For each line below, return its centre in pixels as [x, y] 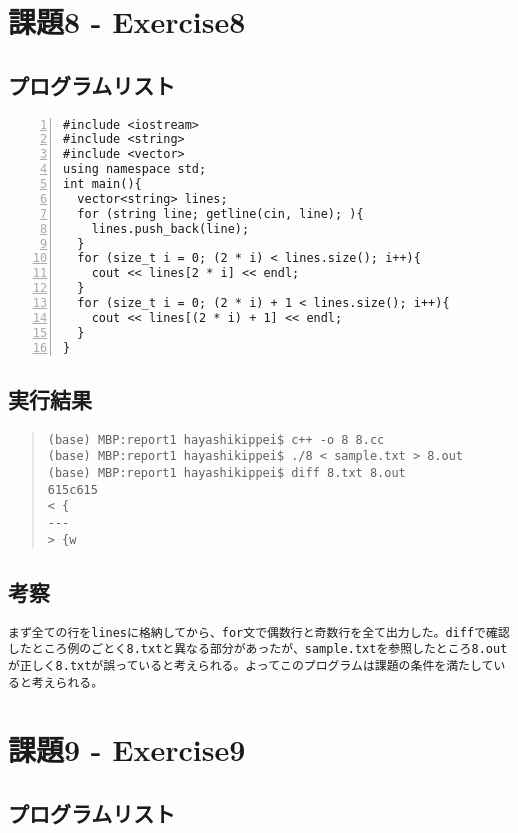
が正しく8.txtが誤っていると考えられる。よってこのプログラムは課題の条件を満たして [251, 665]
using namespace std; [135, 169]
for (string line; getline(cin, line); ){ [220, 213]
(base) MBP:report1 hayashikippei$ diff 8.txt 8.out [226, 473]
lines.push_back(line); [170, 228]
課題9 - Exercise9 [127, 749]
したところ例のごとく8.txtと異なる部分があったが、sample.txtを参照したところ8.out [258, 649]
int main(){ [102, 184]
